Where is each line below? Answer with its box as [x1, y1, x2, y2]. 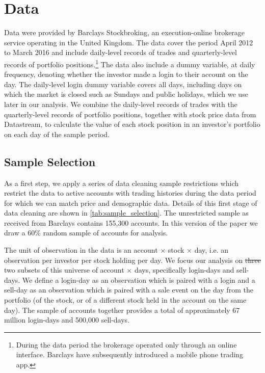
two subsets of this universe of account [4, 264, 124, 275]
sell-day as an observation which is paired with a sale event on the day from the [4, 284, 253, 295]
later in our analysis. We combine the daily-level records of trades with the [4, 98, 237, 109]
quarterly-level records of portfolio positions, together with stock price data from [4, 109, 256, 119]
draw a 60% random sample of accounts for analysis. [4, 227, 168, 238]
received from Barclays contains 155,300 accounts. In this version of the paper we [4, 217, 258, 228]
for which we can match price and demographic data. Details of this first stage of [4, 197, 257, 208]
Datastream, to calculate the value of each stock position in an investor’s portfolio [4, 119, 260, 129]
